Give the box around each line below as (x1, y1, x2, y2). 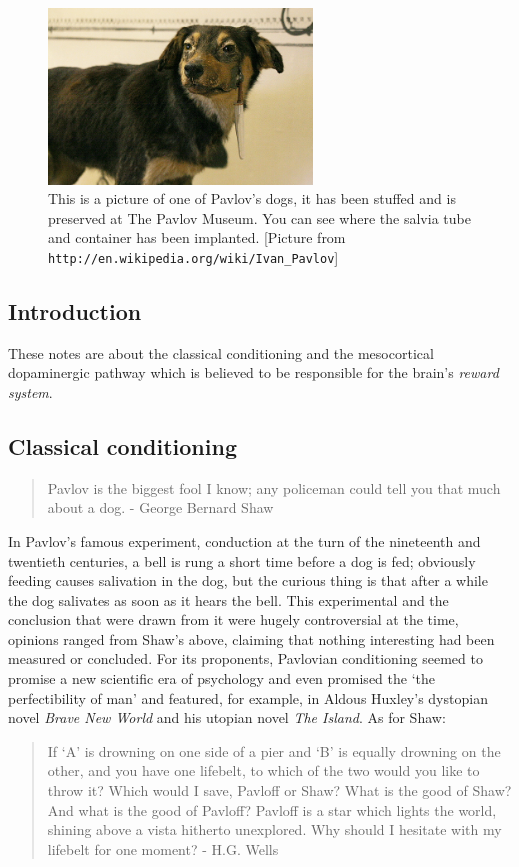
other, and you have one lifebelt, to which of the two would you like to (47, 760, 480, 781)
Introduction (8, 295, 142, 326)
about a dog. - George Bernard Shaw (47, 497, 274, 518)
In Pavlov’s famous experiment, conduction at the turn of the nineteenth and (8, 530, 481, 551)
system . (8, 381, 53, 402)
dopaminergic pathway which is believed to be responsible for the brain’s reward (8, 362, 499, 383)
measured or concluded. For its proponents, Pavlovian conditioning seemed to (8, 648, 483, 669)
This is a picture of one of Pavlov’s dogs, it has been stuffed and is (48, 188, 456, 209)
